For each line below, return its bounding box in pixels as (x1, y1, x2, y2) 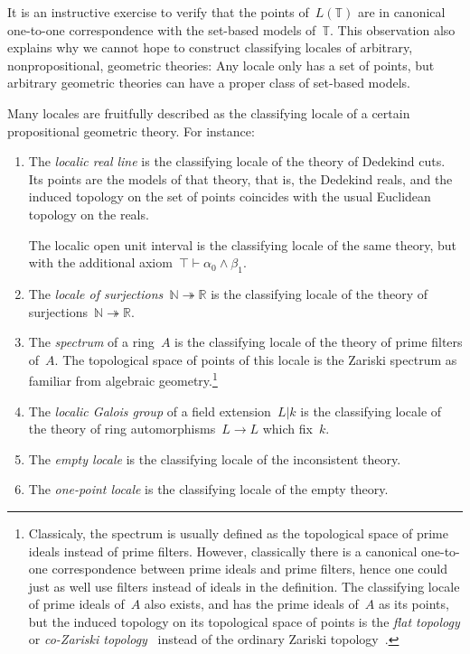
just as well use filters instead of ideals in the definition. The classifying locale (28, 576, 460, 595)
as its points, (378, 594, 449, 613)
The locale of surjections (28, 284, 164, 303)
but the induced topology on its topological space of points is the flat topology (28, 612, 460, 631)
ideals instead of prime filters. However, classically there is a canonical (28, 541, 418, 560)
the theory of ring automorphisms (28, 419, 216, 438)
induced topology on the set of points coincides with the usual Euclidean (28, 187, 431, 206)
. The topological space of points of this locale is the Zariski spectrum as (54, 350, 457, 369)
